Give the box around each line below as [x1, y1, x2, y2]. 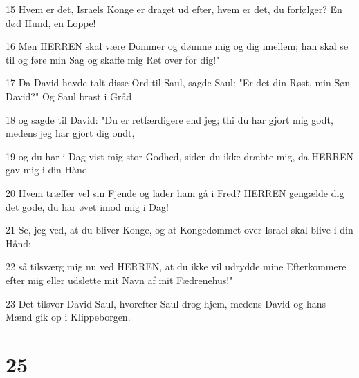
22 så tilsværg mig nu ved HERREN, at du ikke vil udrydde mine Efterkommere [6, 259, 347, 274]
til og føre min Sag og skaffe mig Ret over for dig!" [6, 52, 220, 66]
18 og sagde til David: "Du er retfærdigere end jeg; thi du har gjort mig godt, [6, 112, 333, 126]
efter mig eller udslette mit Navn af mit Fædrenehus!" [6, 272, 233, 287]
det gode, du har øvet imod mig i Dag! [6, 199, 169, 214]
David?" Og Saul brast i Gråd [6, 88, 132, 103]
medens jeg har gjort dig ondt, [6, 126, 135, 140]
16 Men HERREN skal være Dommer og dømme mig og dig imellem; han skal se [6, 39, 349, 53]
